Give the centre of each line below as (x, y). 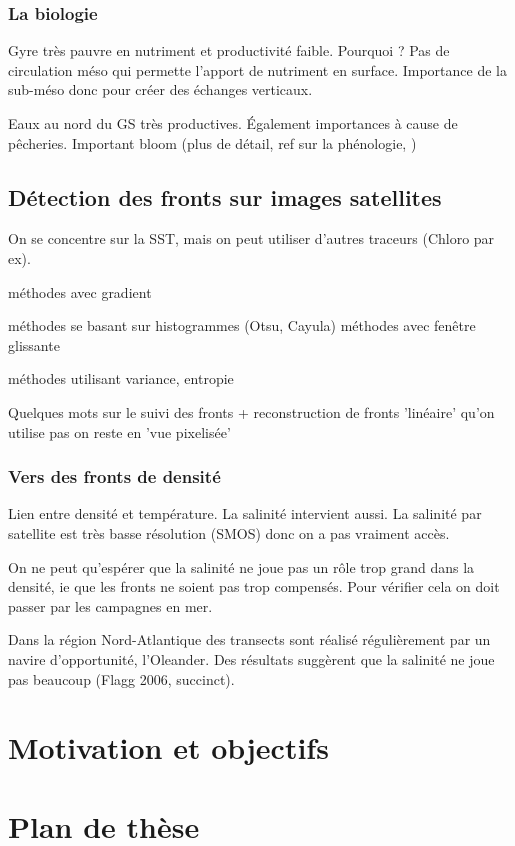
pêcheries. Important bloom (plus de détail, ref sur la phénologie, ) (212, 142)
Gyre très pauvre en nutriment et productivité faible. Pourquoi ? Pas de (229, 50)
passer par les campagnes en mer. (110, 605)
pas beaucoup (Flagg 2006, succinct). (121, 678)
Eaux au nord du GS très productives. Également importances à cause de (233, 123)
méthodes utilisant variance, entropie (121, 378)
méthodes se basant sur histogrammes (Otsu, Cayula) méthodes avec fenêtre (242, 325)
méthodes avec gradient (80, 291)
